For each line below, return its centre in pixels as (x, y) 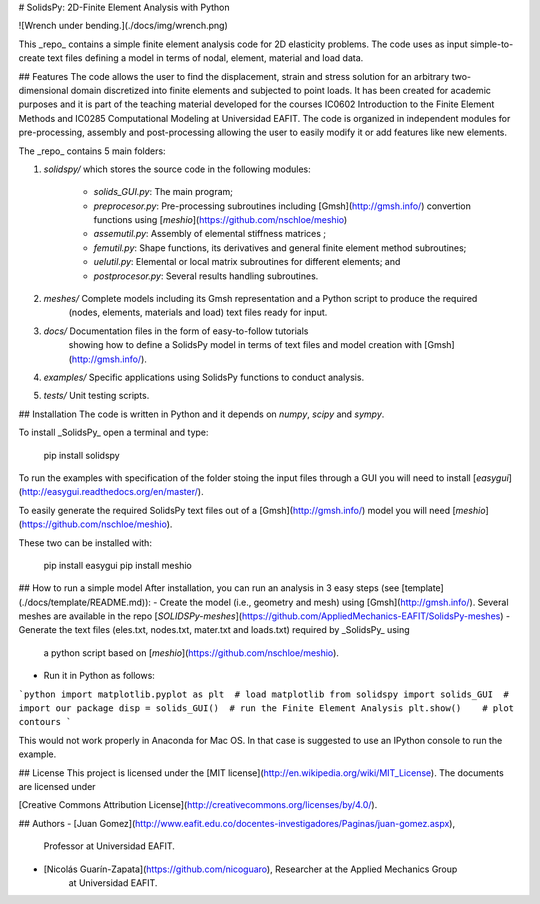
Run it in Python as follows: (99, 676)
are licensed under (57, 786)
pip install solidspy (81, 455)
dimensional (43, 90)
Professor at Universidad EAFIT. (109, 846)
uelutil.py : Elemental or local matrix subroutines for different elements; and (247, 262)
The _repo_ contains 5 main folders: (92, 151)
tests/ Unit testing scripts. (96, 396)
